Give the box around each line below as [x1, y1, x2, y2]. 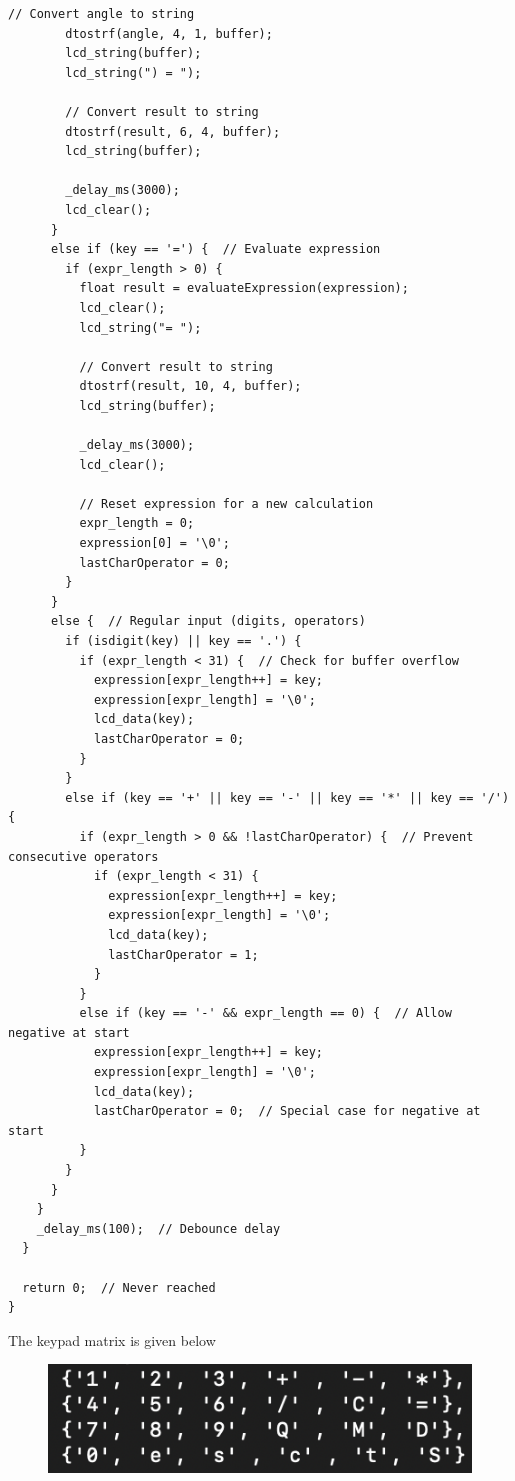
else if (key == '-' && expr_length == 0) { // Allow [79, 1006, 452, 1021]
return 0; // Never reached [22, 1280, 216, 1295]
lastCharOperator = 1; [108, 947, 259, 962]
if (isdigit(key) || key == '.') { [65, 634, 302, 648]
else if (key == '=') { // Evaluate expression [50, 242, 381, 257]
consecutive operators [8, 849, 159, 864]
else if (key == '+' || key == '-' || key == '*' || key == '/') [65, 790, 510, 805]
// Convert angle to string [8, 7, 195, 21]
